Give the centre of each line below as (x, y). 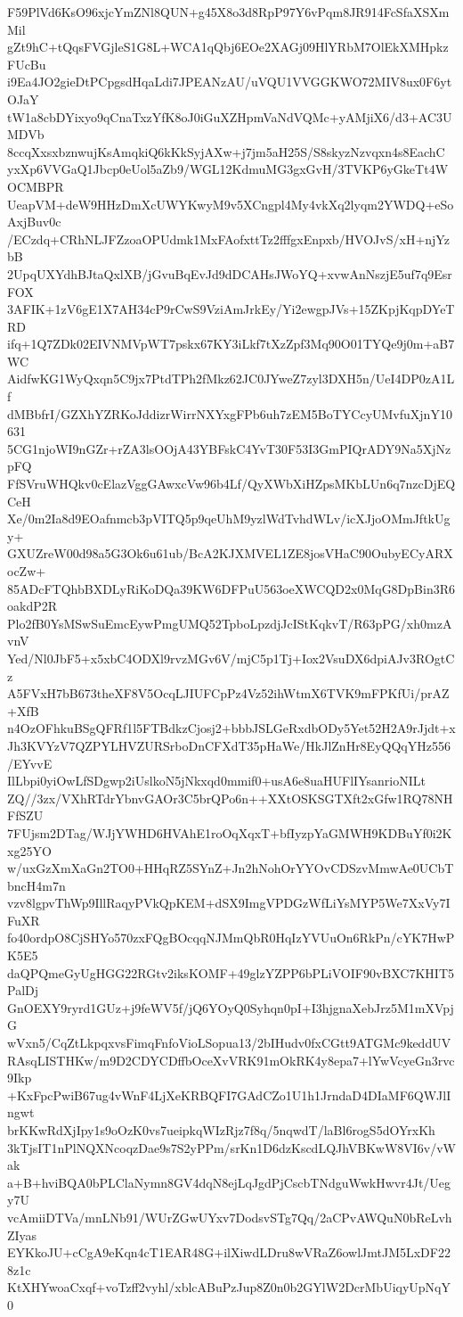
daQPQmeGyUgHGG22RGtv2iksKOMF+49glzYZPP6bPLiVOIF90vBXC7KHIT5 (231, 972)
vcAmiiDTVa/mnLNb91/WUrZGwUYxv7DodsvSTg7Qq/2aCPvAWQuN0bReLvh (230, 1217)
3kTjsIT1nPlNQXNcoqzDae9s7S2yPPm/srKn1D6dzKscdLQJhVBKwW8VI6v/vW (231, 1147)
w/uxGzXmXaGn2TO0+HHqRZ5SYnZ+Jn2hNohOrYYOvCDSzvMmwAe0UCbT (231, 868)
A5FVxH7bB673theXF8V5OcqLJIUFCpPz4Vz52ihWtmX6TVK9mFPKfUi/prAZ (228, 693)
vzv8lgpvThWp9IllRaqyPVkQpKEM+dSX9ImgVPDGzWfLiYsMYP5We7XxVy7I (229, 903)
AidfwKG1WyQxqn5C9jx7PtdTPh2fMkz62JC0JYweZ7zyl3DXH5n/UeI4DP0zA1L (231, 379)
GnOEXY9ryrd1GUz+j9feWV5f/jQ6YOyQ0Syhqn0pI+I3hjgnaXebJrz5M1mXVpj (231, 1007)
